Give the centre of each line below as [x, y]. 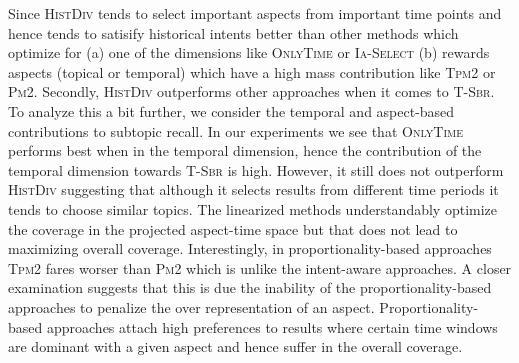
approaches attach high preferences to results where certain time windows [272, 326]
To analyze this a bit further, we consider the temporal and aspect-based [231, 110]
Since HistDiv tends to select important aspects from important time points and [255, 13]
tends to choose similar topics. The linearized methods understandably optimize [253, 208]
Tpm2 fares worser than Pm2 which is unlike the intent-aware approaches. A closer [260, 267]
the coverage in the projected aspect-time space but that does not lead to [233, 228]
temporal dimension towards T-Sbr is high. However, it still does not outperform [256, 169]
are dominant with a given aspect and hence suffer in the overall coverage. [235, 346]
